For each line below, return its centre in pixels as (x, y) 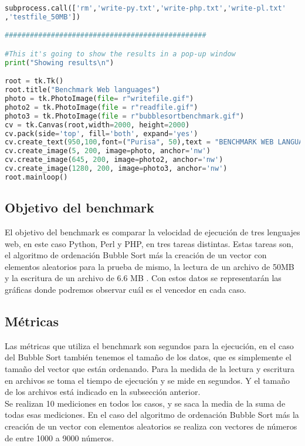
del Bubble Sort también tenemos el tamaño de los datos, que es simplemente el (148, 357)
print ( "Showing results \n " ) (60, 62)
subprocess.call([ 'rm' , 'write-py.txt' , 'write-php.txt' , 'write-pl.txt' (145, 8)
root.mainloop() (36, 177)
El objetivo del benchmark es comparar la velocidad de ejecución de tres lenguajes (152, 232)
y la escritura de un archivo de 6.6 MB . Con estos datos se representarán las (143, 278)
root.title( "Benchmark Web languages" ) (82, 90)
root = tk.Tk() (34, 81)
